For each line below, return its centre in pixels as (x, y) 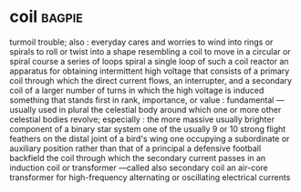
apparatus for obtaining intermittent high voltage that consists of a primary (150, 71)
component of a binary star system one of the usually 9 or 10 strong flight (148, 128)
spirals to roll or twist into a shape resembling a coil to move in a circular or (150, 51)
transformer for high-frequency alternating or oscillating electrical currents (150, 177)
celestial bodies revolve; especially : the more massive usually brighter (142, 119)
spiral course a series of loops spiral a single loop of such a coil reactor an (149, 61)
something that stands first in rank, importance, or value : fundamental (142, 100)
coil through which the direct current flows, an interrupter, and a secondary (151, 80)
